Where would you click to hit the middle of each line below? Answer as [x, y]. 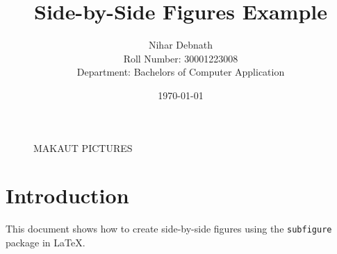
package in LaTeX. [46, 242]
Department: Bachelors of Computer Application [181, 72]
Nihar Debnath [181, 45]
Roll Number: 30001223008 [181, 58]
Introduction [67, 195]
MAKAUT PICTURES [83, 147]
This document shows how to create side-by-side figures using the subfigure [169, 229]
